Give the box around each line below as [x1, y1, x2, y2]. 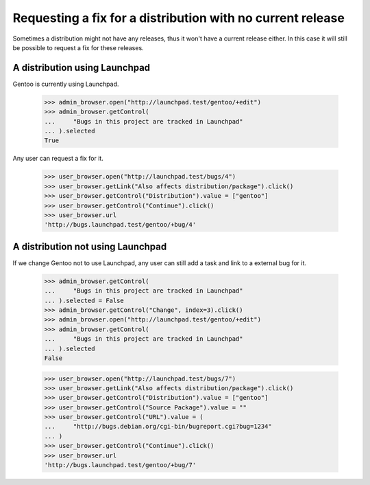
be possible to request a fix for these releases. [12, 43, 144, 52]
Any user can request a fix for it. [12, 155, 104, 163]
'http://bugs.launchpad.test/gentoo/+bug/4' [44, 221, 197, 229]
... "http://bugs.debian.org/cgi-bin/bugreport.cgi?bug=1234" [44, 422, 272, 431]
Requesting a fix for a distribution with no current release [12, 10, 345, 25]
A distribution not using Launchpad [12, 240, 167, 252]
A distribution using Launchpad [12, 62, 151, 74]
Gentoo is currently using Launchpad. [12, 80, 119, 88]
